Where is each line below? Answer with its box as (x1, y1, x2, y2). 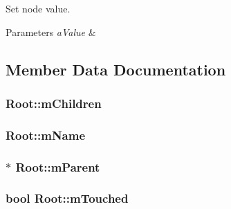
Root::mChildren (6, 94, 102, 111)
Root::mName (6, 126, 86, 143)
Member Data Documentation (6, 58, 226, 80)
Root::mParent (15, 158, 100, 175)
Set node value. (6, 1, 71, 15)
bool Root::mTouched (6, 190, 129, 207)
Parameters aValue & (6, 24, 96, 39)
